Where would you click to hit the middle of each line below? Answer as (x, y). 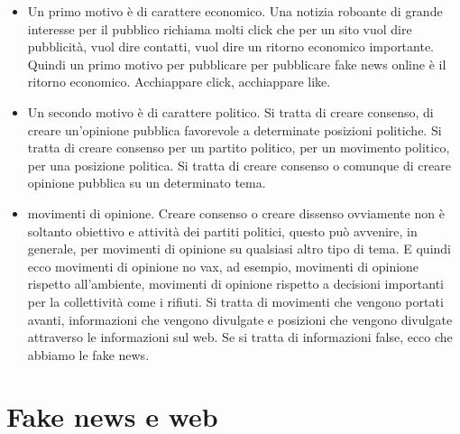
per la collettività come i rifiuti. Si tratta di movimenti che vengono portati (235, 301)
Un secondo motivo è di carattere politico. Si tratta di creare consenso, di (230, 111)
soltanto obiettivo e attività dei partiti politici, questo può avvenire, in (222, 231)
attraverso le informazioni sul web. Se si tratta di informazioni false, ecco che (240, 337)
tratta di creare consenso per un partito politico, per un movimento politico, (239, 148)
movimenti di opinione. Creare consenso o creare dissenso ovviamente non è (236, 212)
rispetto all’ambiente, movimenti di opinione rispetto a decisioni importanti (236, 284)
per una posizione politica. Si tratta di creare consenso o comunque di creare (239, 165)
